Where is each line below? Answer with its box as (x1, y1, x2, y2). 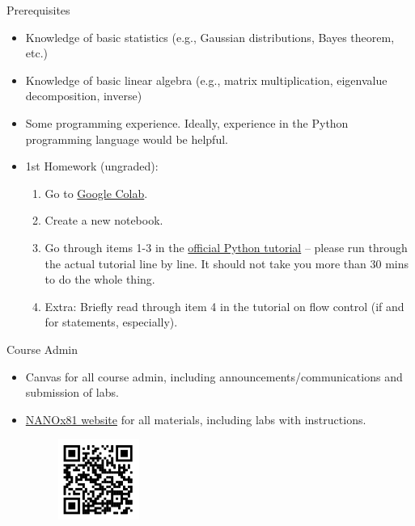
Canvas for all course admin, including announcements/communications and (25, 368, 403, 385)
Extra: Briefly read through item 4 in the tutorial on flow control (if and (44, 297, 404, 314)
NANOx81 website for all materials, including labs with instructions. (25, 410, 366, 427)
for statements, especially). (44, 313, 178, 330)
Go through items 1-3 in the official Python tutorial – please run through (44, 238, 408, 255)
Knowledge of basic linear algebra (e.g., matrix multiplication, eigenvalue (25, 71, 387, 88)
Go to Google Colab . (44, 184, 148, 201)
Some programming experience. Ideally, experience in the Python (25, 114, 349, 131)
